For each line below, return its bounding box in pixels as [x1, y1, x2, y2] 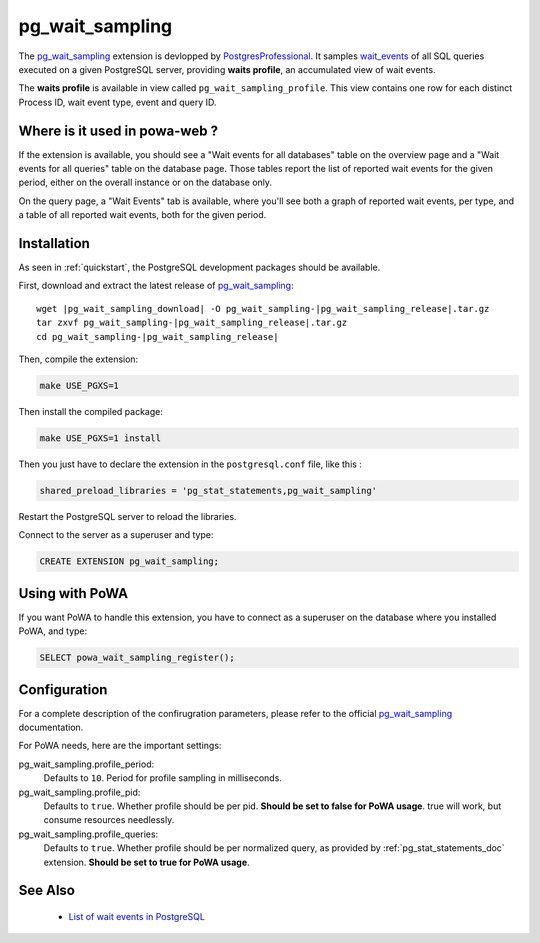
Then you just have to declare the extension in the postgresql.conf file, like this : [18, 458, 362, 470]
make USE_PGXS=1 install [39, 433, 162, 444]
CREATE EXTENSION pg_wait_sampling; [39, 556, 220, 567]
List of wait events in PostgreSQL [68, 911, 205, 923]
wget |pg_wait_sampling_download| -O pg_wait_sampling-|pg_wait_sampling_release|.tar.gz [36, 303, 490, 314]
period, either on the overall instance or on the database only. [18, 176, 273, 189]
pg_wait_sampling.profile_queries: [18, 828, 159, 840]
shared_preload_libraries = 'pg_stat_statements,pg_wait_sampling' [39, 485, 378, 496]
